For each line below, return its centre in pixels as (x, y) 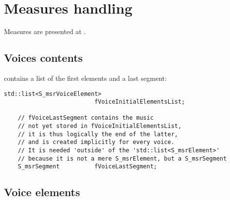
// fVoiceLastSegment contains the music (86, 118)
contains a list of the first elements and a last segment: (85, 78)
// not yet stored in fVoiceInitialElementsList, (100, 126)
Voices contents (44, 58)
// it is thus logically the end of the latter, (98, 134)
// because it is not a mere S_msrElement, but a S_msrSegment (122, 158)
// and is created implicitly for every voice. (96, 142)
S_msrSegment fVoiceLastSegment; (87, 167)
